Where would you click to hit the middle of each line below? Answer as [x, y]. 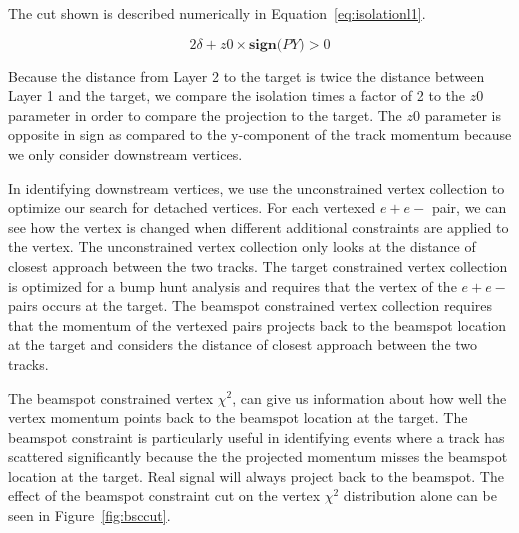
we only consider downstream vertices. [125, 153]
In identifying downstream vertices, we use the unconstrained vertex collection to [256, 187]
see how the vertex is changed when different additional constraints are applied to [258, 226]
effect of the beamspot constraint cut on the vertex [164, 495]
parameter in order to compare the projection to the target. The [205, 114]
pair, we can [469, 207]
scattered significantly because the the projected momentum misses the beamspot [258, 456]
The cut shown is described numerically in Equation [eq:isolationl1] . [217, 13]
